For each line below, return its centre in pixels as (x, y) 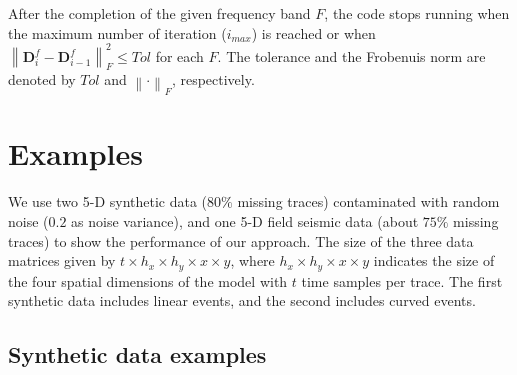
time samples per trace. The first (402, 280)
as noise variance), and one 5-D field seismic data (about (245, 221)
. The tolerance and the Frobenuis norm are (351, 56)
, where (252, 260)
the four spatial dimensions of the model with (148, 280)
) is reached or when (313, 32)
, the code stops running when (417, 13)
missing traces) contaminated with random (368, 201)
